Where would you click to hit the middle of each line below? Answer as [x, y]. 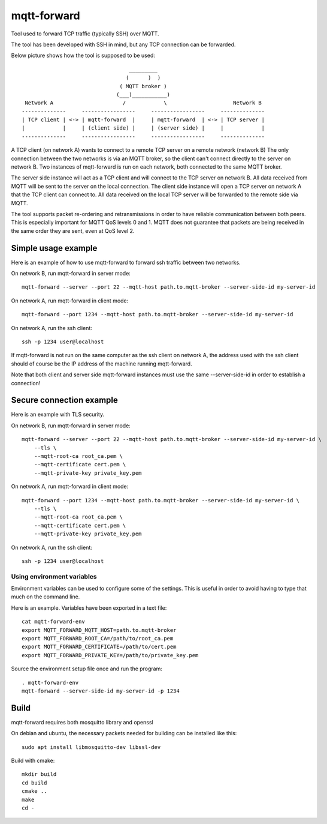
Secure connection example [64, 400]
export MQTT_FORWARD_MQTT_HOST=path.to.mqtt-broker [99, 630]
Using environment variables [54, 576]
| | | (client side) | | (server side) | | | [143, 128]
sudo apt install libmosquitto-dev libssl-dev [91, 747]
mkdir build [39, 774]
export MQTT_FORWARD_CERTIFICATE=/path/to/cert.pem [99, 647]
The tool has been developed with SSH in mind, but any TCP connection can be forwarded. [123, 44]
